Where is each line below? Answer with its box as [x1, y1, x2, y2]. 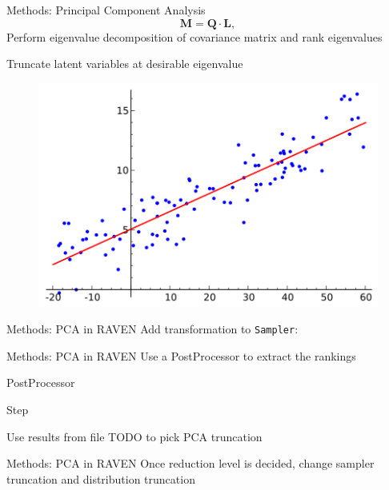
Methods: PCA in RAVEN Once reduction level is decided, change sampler [6, 455, 375, 472]
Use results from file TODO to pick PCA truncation [6, 428, 263, 444]
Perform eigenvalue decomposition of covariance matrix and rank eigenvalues [6, 28, 383, 45]
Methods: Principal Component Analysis [6, 2, 206, 18]
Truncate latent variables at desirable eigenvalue [6, 55, 243, 72]
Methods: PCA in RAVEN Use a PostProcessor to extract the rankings [6, 347, 356, 364]
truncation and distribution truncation [6, 470, 195, 487]
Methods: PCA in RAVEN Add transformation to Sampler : [6, 321, 299, 337]
